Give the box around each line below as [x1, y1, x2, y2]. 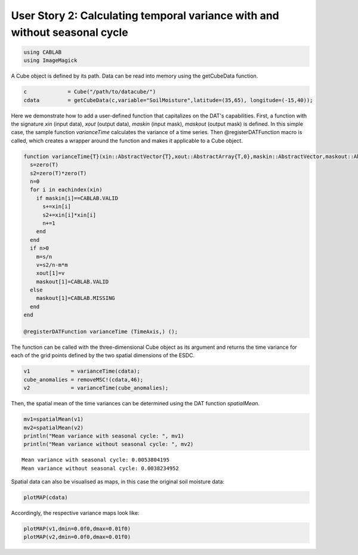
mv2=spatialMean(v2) [23, 424, 84, 431]
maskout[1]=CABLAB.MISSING [36, 295, 116, 302]
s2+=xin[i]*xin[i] [42, 212, 97, 218]
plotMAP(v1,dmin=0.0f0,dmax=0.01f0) [23, 525, 131, 532]
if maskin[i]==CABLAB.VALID [36, 194, 119, 201]
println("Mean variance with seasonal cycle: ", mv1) [23, 432, 184, 439]
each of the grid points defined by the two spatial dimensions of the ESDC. [11, 352, 195, 359]
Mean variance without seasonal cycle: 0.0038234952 [21, 465, 179, 472]
